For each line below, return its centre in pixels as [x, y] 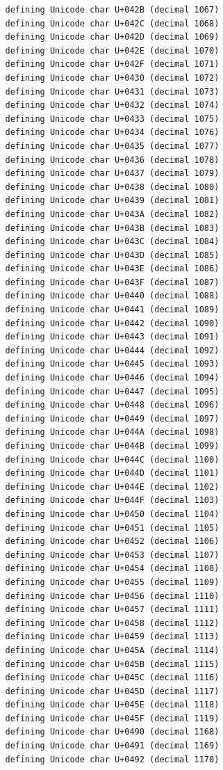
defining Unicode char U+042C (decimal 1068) [112, 23]
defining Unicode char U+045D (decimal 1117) [112, 691]
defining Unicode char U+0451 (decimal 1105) [112, 528]
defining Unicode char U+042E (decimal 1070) [112, 50]
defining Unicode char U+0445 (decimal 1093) [112, 364]
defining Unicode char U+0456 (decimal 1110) [112, 596]
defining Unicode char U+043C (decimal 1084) [112, 242]
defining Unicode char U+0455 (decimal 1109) [112, 582]
